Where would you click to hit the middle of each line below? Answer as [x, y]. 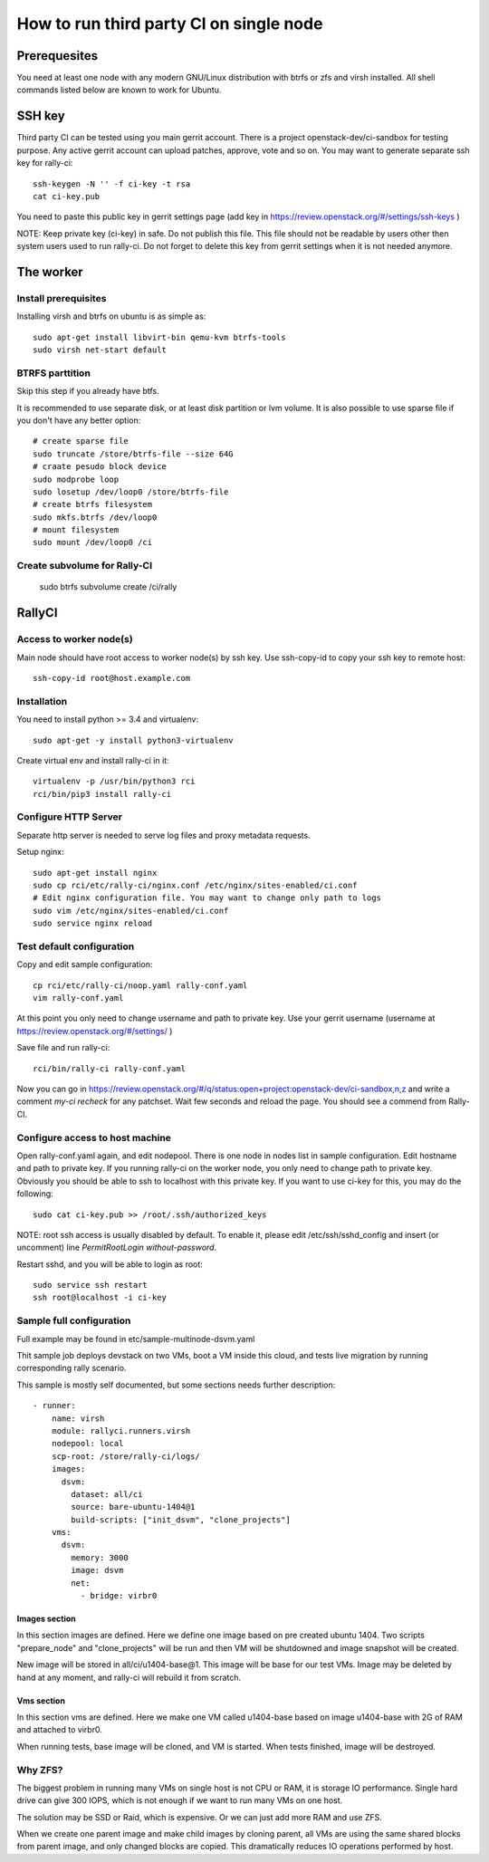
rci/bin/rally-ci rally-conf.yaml [109, 1068]
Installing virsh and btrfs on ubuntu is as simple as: [111, 316]
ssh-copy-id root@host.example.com [112, 678]
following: [35, 1194]
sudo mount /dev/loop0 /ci [93, 542]
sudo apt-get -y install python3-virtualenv [134, 740]
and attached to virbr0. [60, 1730]
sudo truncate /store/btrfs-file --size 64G [134, 454]
